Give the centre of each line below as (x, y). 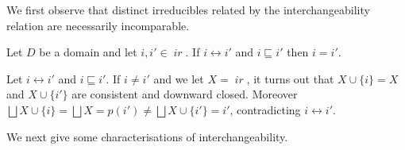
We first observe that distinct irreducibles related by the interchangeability (188, 10)
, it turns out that (290, 78)
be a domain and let (88, 52)
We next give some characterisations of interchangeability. (147, 136)
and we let (179, 78)
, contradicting (265, 109)
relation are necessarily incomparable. (98, 25)
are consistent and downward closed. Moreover (185, 94)
